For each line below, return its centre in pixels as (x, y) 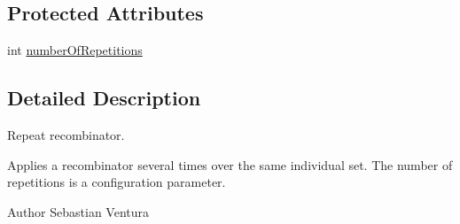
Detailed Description (104, 98)
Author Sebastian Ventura (78, 211)
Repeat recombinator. (66, 135)
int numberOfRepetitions (75, 50)
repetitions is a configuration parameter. (117, 182)
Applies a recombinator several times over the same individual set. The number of (230, 164)
